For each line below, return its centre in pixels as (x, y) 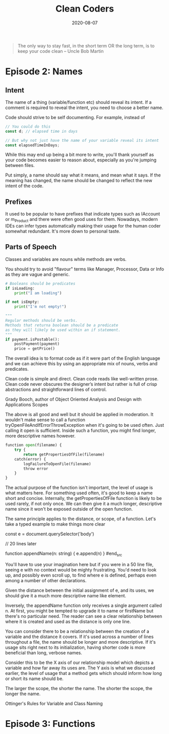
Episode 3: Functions (50, 724)
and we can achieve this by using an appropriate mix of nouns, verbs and (81, 364)
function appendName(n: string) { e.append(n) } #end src (64, 554)
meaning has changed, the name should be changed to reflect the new (79, 181)
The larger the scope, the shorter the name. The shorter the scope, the (79, 689)
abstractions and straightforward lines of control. (56, 389)
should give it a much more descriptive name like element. (66, 596)
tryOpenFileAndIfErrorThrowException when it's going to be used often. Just (85, 425)
